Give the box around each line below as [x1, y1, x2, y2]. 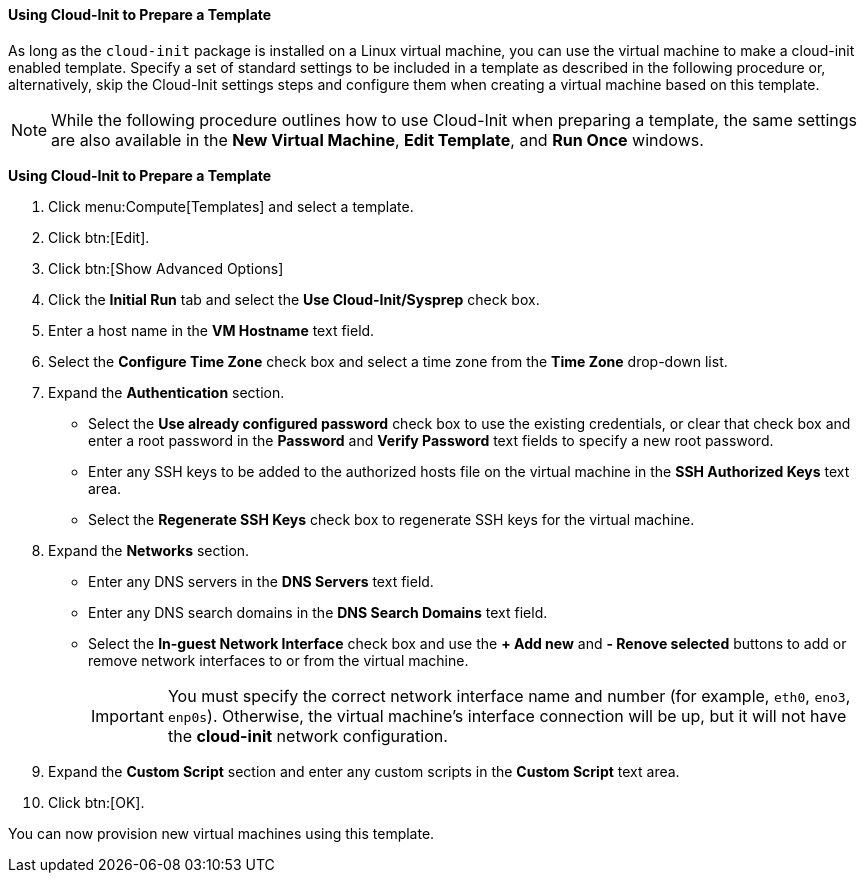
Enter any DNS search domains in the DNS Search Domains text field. [88, 603, 548, 621]
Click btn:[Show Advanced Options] [48, 259, 284, 277]
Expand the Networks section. [48, 541, 250, 559]
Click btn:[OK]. [48, 793, 145, 811]
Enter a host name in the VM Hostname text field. [48, 321, 375, 339]
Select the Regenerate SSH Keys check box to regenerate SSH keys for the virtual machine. [88, 510, 695, 528]
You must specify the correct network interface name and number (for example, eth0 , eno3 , [167, 685, 851, 706]
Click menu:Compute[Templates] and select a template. [48, 197, 414, 215]
